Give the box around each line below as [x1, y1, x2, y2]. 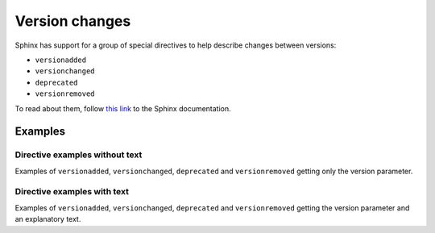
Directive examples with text [14, 186, 129, 198]
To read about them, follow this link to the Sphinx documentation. [14, 103, 231, 113]
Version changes [14, 12, 131, 30]
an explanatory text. [14, 214, 81, 224]
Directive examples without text [14, 149, 143, 160]
